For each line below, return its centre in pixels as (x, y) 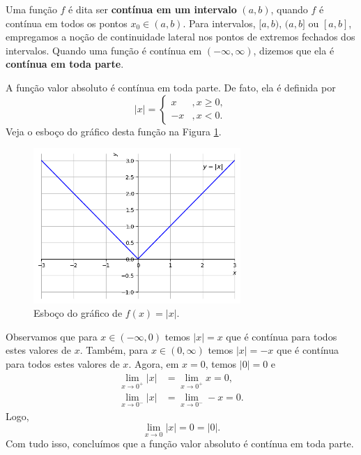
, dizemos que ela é (294, 50)
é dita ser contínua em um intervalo (153, 9)
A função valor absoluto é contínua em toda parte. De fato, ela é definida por (171, 87)
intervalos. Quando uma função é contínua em (104, 50)
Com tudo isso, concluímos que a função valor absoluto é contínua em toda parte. (180, 443)
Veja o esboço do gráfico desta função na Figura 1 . (114, 131)
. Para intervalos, (219, 23)
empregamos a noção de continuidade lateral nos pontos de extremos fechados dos (180, 37)
